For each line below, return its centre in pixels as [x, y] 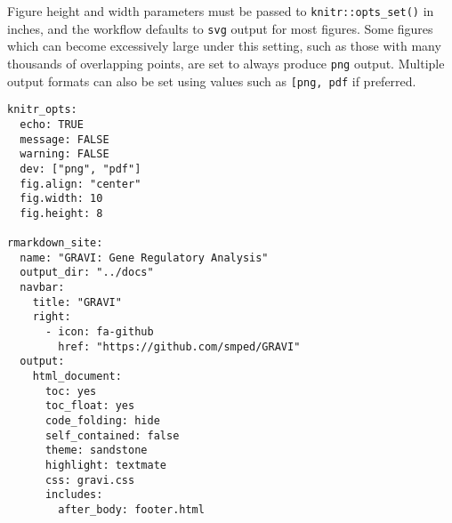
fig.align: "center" [81, 184]
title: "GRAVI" [77, 302]
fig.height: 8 [61, 213]
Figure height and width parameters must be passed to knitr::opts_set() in [221, 11]
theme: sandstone [96, 451]
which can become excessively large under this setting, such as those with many [224, 46]
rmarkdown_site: [55, 243]
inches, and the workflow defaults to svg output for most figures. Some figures [220, 28]
